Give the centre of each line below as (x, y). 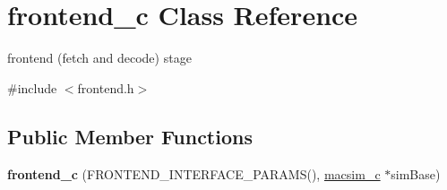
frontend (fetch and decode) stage (99, 58)
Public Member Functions (130, 136)
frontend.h (106, 87)
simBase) (416, 173)
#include (32, 87)
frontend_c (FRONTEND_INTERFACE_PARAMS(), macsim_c (194, 173)
